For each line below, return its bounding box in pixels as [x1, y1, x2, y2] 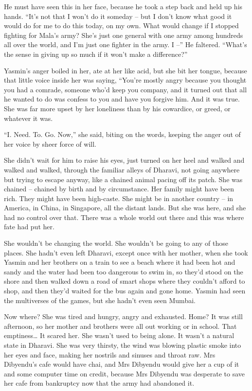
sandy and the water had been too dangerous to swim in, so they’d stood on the [4, 266, 243, 276]
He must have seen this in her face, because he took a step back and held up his [4, 1, 243, 11]
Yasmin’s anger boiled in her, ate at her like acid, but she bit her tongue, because [4, 65, 247, 75]
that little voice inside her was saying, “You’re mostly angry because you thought [4, 75, 247, 85]
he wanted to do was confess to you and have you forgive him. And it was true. [4, 94, 240, 104]
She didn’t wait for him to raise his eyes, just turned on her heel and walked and [4, 155, 245, 165]
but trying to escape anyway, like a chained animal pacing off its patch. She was [4, 174, 243, 184]
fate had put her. [4, 221, 54, 232]
